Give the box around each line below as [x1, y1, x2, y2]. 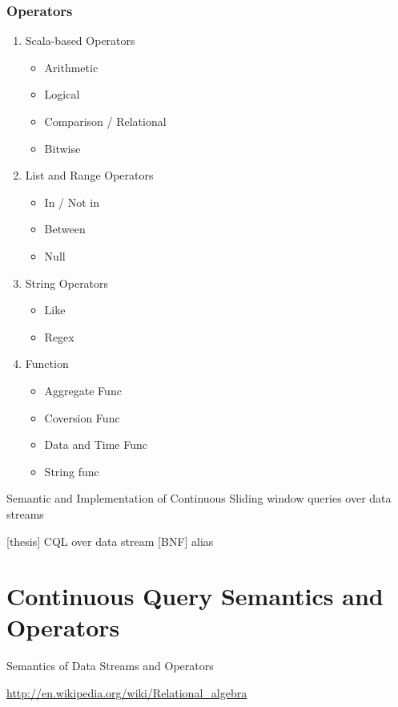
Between [44, 220, 86, 237]
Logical [44, 86, 80, 103]
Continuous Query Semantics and [6, 580, 384, 612]
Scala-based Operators [25, 32, 135, 49]
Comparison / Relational [44, 113, 167, 129]
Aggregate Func [44, 382, 122, 398]
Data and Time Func [44, 436, 147, 453]
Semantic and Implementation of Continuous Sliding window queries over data [6, 490, 392, 507]
